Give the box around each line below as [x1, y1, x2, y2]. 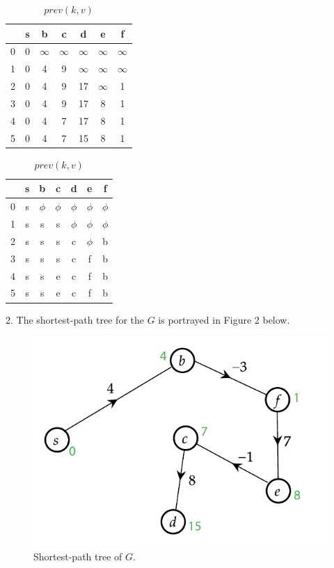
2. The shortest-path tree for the [6, 312, 144, 326]
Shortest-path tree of [33, 549, 122, 563]
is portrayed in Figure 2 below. [158, 312, 290, 326]
